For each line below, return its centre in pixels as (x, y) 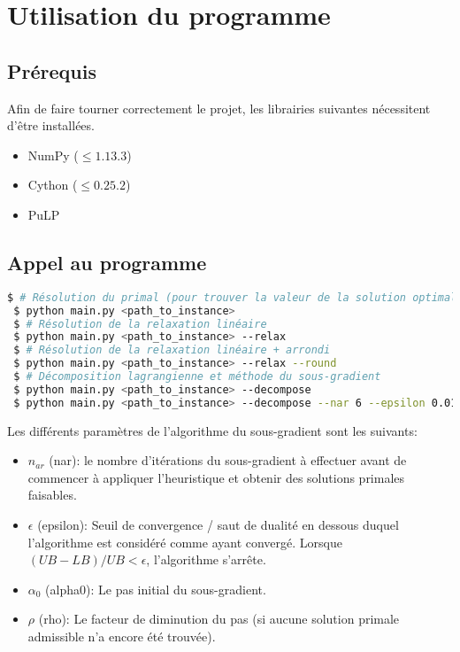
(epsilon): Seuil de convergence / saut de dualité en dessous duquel (218, 524)
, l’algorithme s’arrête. (206, 559)
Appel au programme (107, 262)
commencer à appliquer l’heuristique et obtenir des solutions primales (216, 477)
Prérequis (52, 70)
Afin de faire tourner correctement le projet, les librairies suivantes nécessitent (219, 108)
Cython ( (53, 185)
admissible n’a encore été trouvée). (122, 636)
